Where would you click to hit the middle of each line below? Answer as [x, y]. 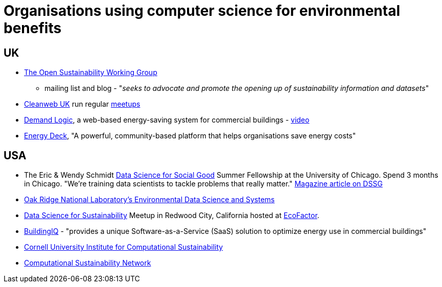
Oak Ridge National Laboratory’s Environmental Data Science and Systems [149, 200]
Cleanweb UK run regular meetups [82, 104]
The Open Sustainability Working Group [91, 73]
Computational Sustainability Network [88, 263]
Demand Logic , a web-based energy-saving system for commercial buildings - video [167, 120]
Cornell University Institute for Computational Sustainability [124, 247]
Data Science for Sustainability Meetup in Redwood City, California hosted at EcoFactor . [172, 216]
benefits [33, 28]
